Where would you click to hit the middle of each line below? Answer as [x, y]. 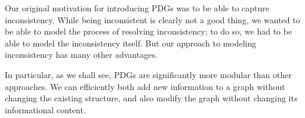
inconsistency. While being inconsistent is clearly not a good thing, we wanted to [152, 19]
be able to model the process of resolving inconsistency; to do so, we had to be [149, 31]
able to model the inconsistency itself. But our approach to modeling [131, 43]
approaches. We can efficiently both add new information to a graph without [145, 86]
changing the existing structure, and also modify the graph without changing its [151, 98]
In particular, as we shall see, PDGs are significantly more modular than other [148, 74]
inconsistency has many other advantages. [81, 55]
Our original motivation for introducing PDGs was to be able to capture [137, 8]
